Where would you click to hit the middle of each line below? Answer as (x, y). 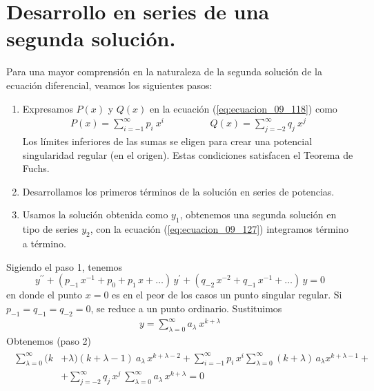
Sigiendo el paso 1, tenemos (65, 266)
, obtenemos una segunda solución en (258, 214)
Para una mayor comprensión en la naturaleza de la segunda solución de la (164, 71)
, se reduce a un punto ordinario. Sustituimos (186, 308)
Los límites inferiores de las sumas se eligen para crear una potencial (167, 141)
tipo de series (50, 229)
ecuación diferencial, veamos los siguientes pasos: (109, 85)
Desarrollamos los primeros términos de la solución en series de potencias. (178, 191)
